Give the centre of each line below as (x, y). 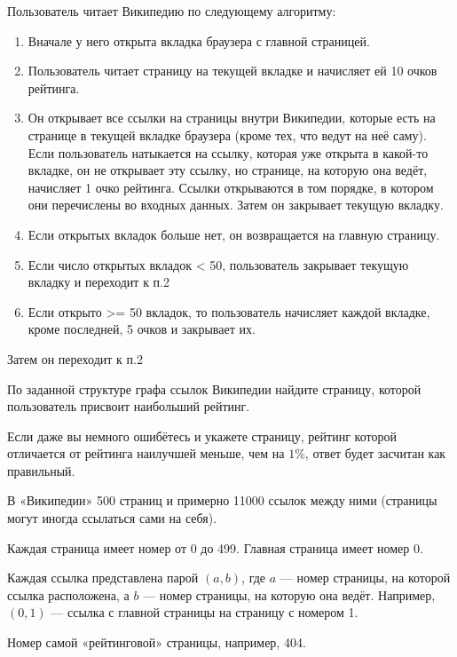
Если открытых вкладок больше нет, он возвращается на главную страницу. (234, 234)
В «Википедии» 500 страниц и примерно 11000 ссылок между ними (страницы (222, 500)
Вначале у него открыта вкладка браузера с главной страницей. (199, 40)
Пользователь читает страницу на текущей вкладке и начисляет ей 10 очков (232, 71)
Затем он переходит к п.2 (75, 358)
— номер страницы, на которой (365, 578)
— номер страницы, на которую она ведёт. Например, (289, 594)
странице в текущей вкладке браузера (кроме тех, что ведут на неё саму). (227, 135)
